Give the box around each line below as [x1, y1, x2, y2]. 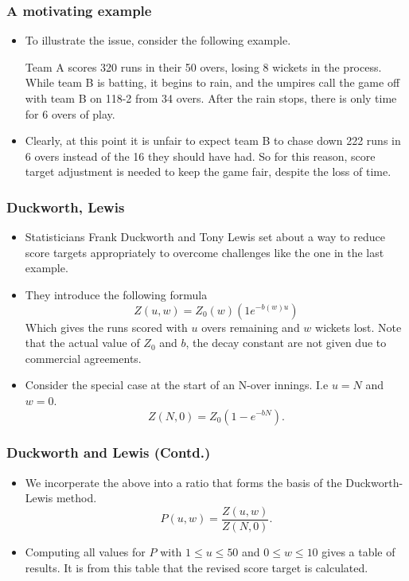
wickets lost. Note [315, 318, 402, 335]
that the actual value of [25, 334, 140, 351]
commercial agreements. [25, 349, 142, 366]
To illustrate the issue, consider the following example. [25, 32, 291, 49]
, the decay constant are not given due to [185, 334, 387, 351]
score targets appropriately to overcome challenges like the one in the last [25, 244, 384, 260]
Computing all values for [25, 544, 146, 560]
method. [56, 489, 97, 506]
